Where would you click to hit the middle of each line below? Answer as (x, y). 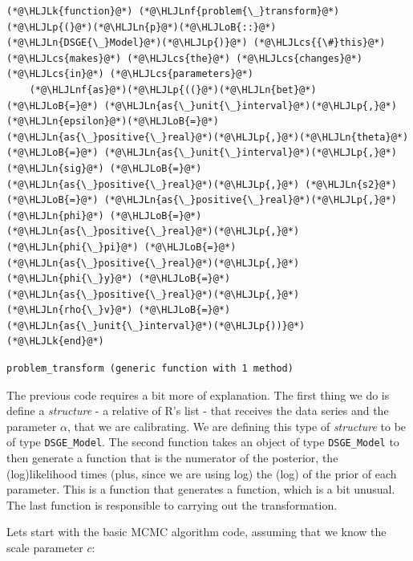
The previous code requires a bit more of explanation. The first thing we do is (198, 394)
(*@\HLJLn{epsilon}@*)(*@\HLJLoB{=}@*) (113, 122)
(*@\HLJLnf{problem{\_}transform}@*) (239, 11)
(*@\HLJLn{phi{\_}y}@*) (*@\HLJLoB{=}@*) (119, 279)
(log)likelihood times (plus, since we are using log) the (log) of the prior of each (202, 473)
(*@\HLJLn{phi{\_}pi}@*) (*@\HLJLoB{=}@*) (121, 247)
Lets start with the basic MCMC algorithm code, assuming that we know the (196, 532)
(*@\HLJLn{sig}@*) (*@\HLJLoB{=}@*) (104, 168)
